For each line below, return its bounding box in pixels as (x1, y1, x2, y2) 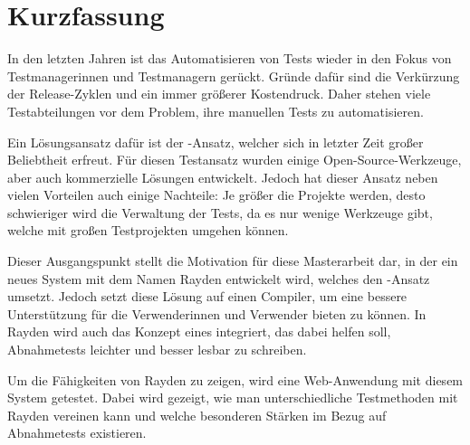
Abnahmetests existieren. (7, 423, 147, 442)
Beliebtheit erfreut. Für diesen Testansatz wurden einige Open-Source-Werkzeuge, (7, 150, 462, 169)
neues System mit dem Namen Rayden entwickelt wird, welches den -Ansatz (7, 269, 430, 288)
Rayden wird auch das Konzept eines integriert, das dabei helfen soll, (7, 322, 391, 341)
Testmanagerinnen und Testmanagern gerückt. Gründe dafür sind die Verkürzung (7, 66, 460, 85)
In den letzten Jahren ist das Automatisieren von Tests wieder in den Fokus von (7, 49, 452, 68)
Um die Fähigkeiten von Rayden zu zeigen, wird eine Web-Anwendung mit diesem (7, 370, 464, 389)
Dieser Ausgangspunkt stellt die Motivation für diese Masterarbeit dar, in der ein (7, 251, 458, 270)
